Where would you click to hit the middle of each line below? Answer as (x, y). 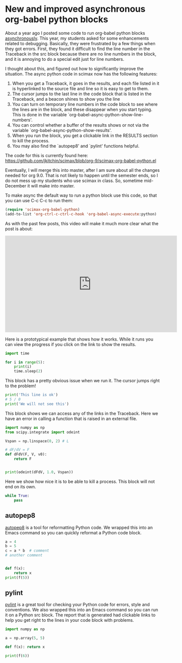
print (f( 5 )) (17, 578)
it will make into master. (51, 186)
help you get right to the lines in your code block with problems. (69, 620)
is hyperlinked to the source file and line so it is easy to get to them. (80, 88)
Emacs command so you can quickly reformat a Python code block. (73, 532)
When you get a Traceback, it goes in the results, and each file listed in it (86, 83)
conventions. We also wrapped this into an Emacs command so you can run (82, 610)
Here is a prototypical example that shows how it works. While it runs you (79, 339)
